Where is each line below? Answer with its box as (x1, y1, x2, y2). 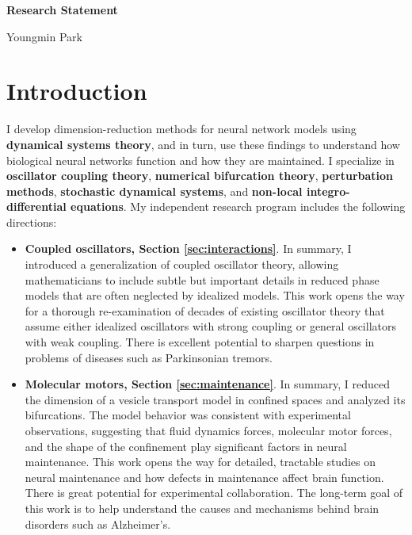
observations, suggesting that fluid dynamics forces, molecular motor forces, (25, 422, 392, 438)
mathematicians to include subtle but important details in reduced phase (25, 271, 380, 288)
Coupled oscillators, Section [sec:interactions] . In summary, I (25, 240, 352, 257)
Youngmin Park (6, 28, 82, 44)
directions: (6, 213, 57, 230)
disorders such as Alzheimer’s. (25, 515, 171, 532)
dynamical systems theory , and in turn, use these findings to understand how (6, 136, 400, 152)
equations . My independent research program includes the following (71, 198, 406, 215)
